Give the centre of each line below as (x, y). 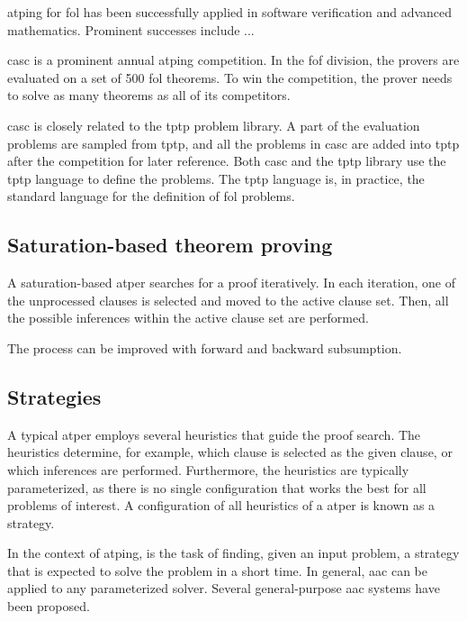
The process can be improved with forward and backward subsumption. (205, 347)
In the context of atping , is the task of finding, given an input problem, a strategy (233, 553)
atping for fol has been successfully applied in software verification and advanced (230, 12)
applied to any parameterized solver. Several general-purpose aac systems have (224, 588)
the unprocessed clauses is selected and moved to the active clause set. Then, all (228, 300)
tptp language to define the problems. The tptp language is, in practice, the (216, 178)
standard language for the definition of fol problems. (151, 196)
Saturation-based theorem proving (170, 245)
